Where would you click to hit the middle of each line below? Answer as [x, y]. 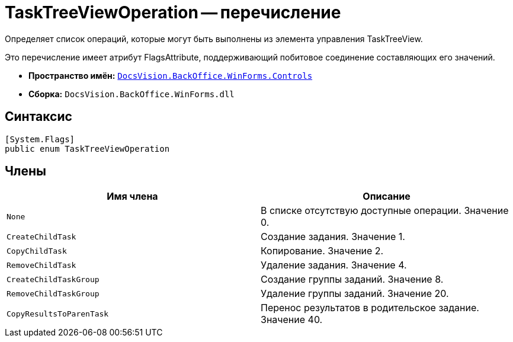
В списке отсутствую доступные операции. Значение [385, 211]
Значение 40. [292, 320]
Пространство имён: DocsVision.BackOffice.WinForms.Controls [171, 75]
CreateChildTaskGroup [53, 279]
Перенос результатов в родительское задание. [370, 308]
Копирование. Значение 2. [322, 251]
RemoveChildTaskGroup [53, 293]
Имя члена [132, 196]
